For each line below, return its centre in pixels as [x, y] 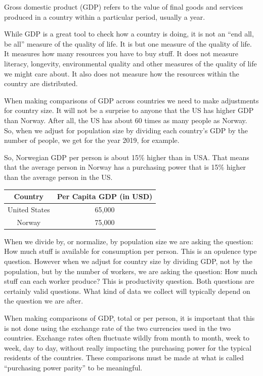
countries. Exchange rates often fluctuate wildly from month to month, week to [127, 338]
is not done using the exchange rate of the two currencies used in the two [117, 328]
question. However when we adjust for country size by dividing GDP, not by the [128, 261]
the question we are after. [44, 301]
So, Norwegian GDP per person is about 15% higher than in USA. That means [127, 157]
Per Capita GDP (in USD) [105, 196]
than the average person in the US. [58, 177]
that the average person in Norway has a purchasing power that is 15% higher [125, 167]
